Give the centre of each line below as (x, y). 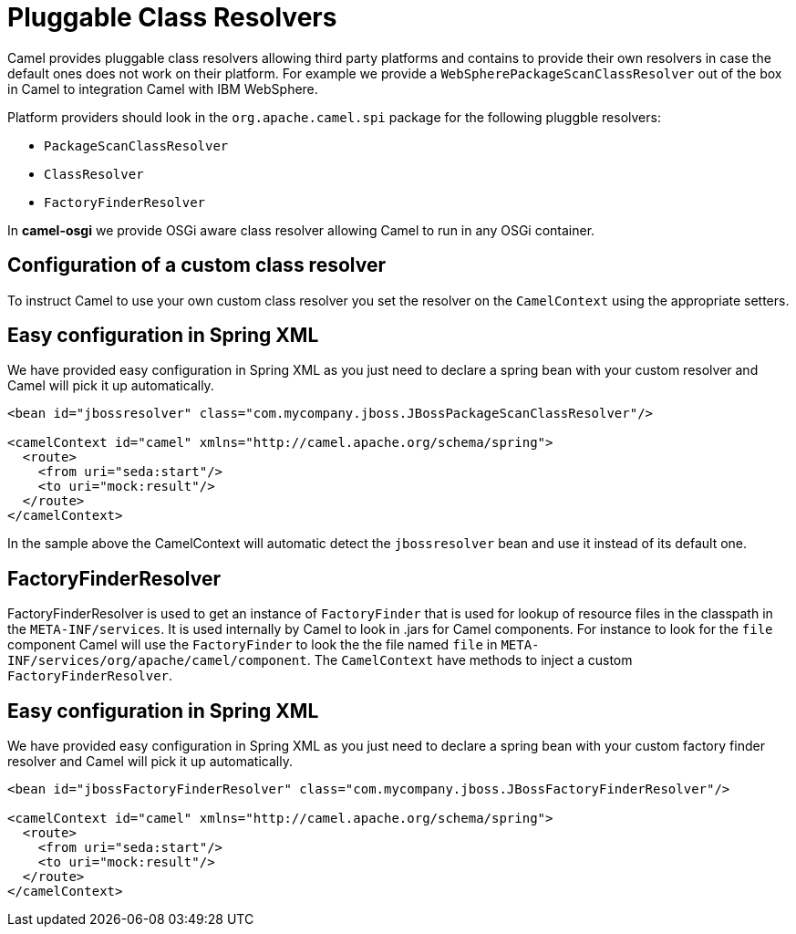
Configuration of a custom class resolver (196, 265)
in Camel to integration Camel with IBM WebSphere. (163, 88)
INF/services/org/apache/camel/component (157, 661)
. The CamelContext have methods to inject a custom (470, 660)
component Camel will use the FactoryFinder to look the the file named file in (253, 645)
